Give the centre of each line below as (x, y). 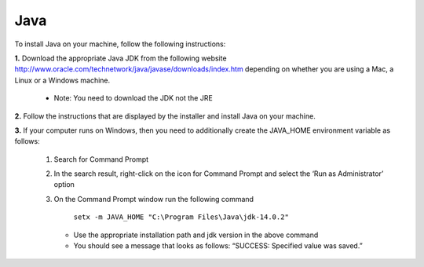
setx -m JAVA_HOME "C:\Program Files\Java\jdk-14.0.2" (181, 217)
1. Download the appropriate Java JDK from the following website (121, 58)
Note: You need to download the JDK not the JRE (133, 98)
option (64, 185)
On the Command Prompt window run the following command (154, 199)
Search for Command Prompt (101, 159)
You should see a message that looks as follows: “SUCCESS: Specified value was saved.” (218, 246)
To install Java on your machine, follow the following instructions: (120, 44)
